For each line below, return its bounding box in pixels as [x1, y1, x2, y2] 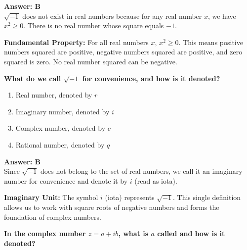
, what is [118, 228, 149, 239]
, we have [207, 10, 236, 21]
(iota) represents [105, 192, 155, 202]
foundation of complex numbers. [4, 211, 101, 222]
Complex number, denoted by [15, 123, 106, 133]
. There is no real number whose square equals [23, 20, 164, 31]
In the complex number [4, 228, 86, 239]
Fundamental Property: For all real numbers [4, 37, 149, 47]
